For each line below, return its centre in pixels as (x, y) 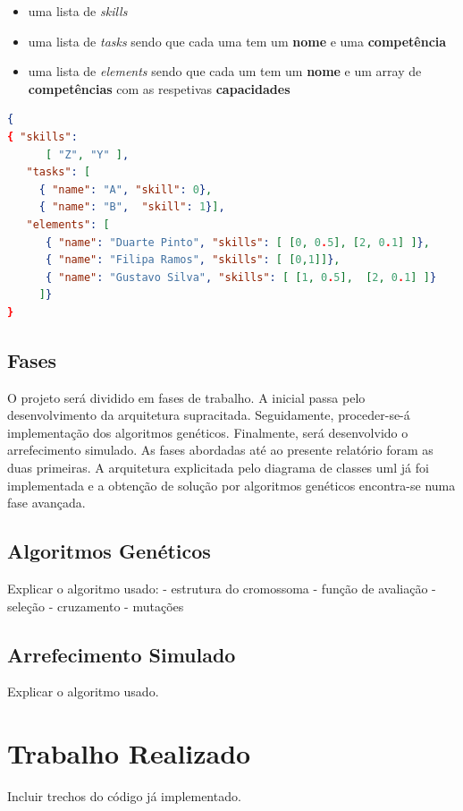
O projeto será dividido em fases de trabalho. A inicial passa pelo (186, 397)
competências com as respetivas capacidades (159, 88)
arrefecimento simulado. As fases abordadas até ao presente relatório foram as (220, 450)
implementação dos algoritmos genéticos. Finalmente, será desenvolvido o (208, 432)
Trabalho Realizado (129, 753)
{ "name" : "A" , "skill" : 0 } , (126, 189)
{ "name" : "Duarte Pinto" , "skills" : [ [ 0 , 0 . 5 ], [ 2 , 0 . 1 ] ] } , (237, 242)
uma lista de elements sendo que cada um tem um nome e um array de (225, 71)
